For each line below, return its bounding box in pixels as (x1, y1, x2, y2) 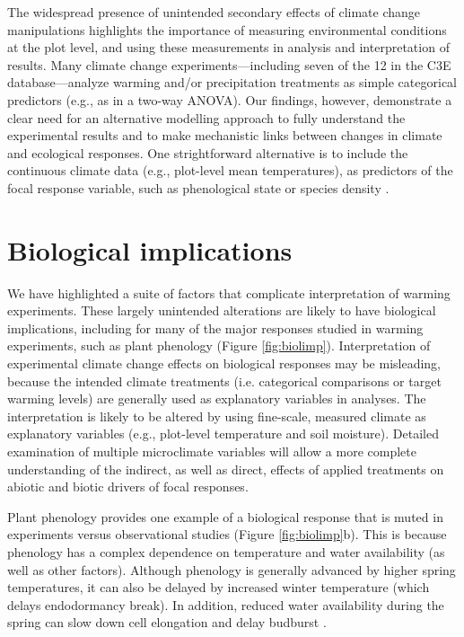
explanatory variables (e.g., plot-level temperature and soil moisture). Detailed (7, 424, 439, 443)
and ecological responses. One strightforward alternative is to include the (7, 143, 408, 162)
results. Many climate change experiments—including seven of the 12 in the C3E (7, 55, 451, 74)
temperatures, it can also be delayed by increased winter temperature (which (7, 578, 430, 597)
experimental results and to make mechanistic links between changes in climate (7, 126, 442, 145)
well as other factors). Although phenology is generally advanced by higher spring (7, 560, 456, 579)
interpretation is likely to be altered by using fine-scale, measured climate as (7, 406, 426, 425)
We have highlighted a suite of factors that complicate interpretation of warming (7, 283, 451, 302)
